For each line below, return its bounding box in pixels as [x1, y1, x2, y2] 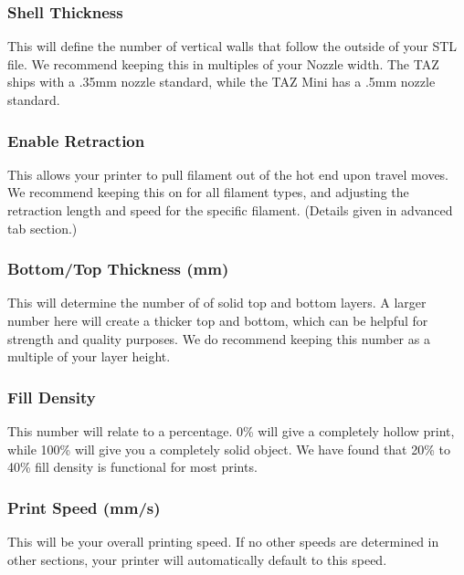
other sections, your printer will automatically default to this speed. [7, 549, 387, 569]
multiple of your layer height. [7, 347, 171, 366]
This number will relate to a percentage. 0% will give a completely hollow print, [7, 422, 455, 440]
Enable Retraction [7, 129, 145, 152]
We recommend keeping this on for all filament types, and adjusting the [7, 183, 409, 202]
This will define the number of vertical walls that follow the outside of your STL [7, 37, 458, 56]
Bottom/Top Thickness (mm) [7, 257, 229, 280]
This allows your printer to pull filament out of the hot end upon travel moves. [7, 164, 449, 183]
